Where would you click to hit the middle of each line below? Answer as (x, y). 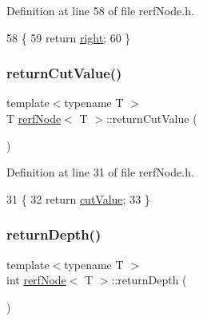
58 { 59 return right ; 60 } (69, 37)
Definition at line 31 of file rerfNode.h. (100, 172)
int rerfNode (36, 280)
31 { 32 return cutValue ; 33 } (78, 198)
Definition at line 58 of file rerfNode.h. (100, 10)
